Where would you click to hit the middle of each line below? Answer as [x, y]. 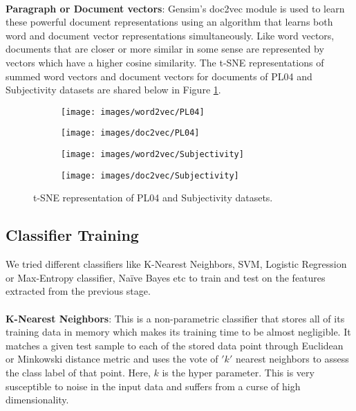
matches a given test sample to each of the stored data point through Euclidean [175, 345]
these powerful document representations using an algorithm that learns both [169, 22]
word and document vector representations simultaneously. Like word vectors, [170, 35]
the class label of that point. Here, [78, 372]
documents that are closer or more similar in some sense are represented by [165, 49]
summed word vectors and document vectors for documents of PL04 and [159, 76]
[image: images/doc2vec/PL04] [130, 133]
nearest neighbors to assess [292, 359]
